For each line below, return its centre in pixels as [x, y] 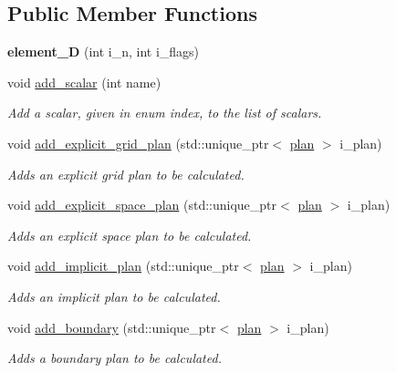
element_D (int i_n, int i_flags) [104, 52]
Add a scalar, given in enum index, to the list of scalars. [165, 113]
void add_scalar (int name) [84, 82]
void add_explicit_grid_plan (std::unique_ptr [138, 143]
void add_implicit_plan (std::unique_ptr [123, 266]
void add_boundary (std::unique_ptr [112, 327]
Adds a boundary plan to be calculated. [115, 358]
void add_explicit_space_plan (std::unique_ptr [142, 205]
